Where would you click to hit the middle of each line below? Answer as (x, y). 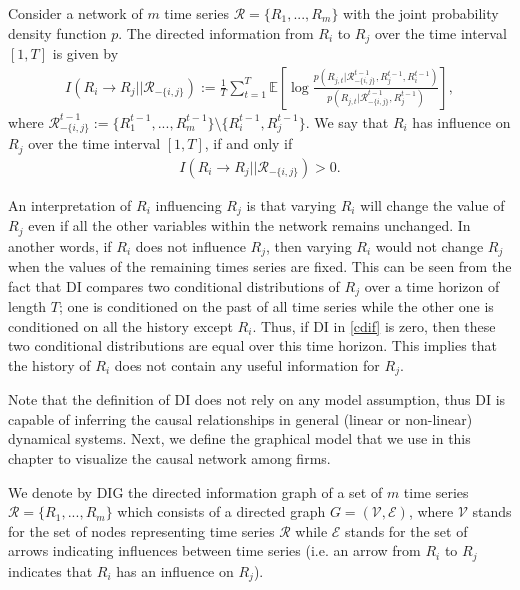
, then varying (309, 245)
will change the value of (432, 204)
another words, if (60, 245)
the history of (49, 364)
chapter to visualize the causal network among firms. (169, 458)
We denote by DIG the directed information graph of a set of (195, 491)
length (27, 306)
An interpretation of (70, 204)
